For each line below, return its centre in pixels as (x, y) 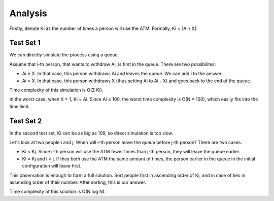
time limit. (20, 106)
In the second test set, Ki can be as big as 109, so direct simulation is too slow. (91, 133)
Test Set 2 (26, 121)
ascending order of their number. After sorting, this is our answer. (78, 182)
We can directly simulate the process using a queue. (64, 55)
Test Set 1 (25, 43)
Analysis (28, 13)
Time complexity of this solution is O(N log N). (58, 192)
